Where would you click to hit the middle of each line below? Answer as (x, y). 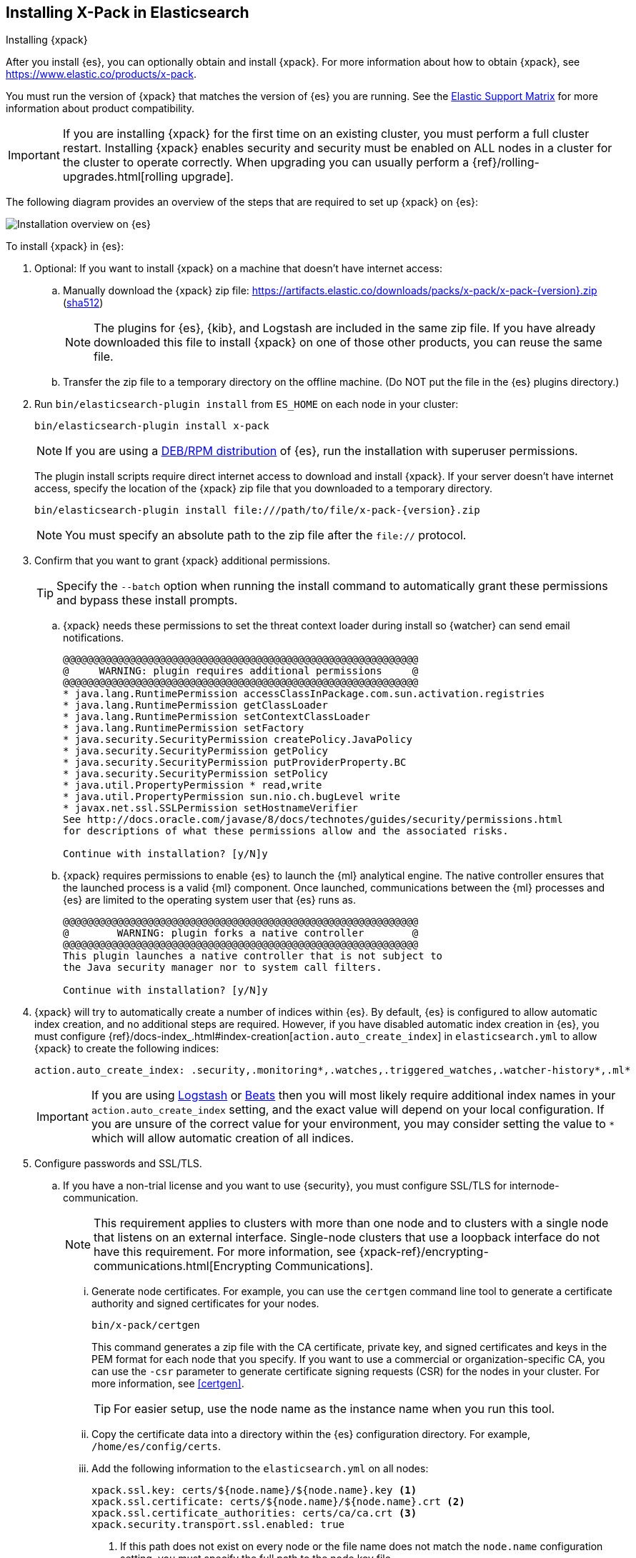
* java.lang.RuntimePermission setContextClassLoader (217, 717)
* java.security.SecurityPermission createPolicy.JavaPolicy (238, 740)
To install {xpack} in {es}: (65, 246)
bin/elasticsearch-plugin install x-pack (152, 426)
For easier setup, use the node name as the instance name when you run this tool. (334, 1409)
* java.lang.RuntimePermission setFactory (184, 728)
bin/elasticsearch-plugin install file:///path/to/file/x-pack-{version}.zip (257, 510)
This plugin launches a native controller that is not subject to (253, 956)
